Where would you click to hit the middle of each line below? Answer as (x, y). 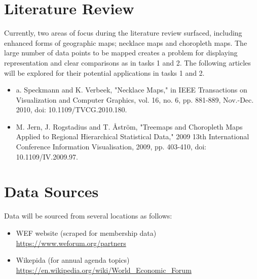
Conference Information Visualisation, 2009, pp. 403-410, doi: (111, 147)
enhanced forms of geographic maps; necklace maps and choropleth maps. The (126, 42)
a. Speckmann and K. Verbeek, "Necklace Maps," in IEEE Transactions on (132, 90)
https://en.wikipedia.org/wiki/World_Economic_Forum (104, 270)
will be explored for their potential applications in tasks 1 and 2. (104, 72)
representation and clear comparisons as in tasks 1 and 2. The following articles (127, 62)
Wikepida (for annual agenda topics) (73, 260)
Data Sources (51, 191)
